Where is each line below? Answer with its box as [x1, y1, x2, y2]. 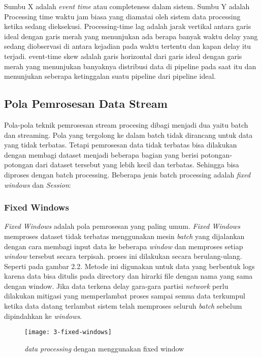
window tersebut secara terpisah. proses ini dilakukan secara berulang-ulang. [4, 251, 242, 261]
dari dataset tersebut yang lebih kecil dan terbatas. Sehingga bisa [35, 159, 239, 170]
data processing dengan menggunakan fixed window [24, 343, 184, 353]
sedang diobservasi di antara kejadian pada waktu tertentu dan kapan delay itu [4, 41, 251, 51]
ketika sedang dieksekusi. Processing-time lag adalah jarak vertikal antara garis [4, 21, 251, 32]
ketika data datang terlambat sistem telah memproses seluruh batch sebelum [4, 301, 242, 311]
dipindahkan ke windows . [4, 310, 82, 321]
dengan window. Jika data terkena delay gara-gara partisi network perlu [4, 280, 228, 291]
